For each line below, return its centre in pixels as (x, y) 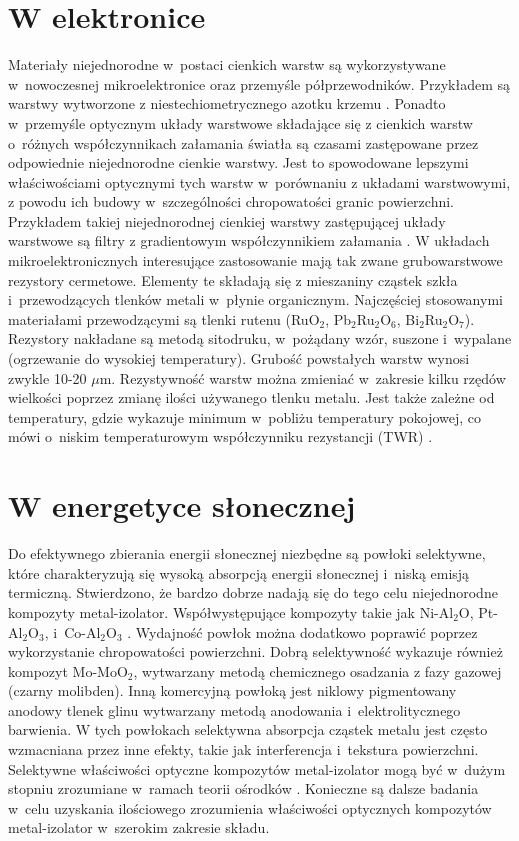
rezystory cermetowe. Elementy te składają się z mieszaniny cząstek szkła (233, 279)
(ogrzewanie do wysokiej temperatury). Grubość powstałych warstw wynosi (239, 358)
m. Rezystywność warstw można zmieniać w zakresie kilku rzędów (302, 377)
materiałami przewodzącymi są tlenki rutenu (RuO (164, 318)
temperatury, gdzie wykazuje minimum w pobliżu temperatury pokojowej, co (245, 416)
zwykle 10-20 (47, 377)
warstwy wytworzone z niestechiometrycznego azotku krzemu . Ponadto (227, 103)
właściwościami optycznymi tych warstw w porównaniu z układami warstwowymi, (259, 181)
